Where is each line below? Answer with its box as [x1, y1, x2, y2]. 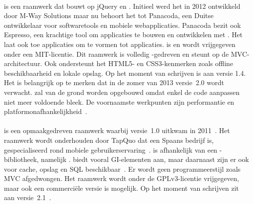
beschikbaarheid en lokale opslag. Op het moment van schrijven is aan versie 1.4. [4, 68, 246, 78]
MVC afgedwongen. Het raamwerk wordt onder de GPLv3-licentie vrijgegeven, [4, 173, 239, 183]
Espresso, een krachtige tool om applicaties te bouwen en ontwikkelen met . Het [4, 29, 243, 40]
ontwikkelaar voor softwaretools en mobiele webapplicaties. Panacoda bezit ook [4, 20, 241, 30]
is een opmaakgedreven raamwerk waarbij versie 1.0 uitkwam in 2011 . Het [4, 125, 230, 136]
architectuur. [4, 58, 42, 68]
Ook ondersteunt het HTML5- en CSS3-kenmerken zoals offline [44, 58, 233, 68]
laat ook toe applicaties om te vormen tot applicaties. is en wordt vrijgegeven [4, 39, 235, 49]
